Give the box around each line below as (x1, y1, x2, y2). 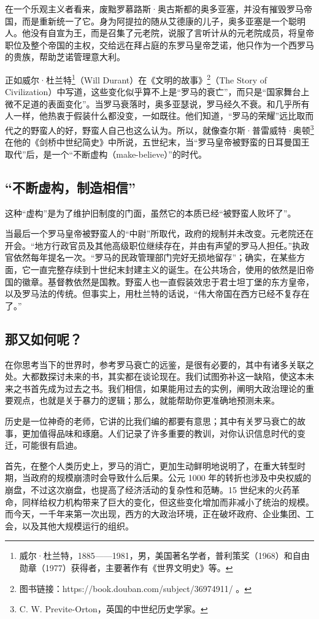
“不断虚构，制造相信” (5, 177, 136, 196)
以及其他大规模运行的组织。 (21, 519, 134, 532)
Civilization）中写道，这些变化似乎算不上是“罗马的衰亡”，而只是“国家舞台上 (5, 85, 310, 98)
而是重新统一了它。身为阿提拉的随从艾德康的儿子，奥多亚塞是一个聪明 (21, 14, 306, 27)
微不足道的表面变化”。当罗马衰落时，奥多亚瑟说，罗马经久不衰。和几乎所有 (5, 97, 310, 110)
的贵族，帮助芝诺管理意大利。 (5, 50, 125, 63)
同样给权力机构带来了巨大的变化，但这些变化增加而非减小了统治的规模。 (21, 495, 314, 508)
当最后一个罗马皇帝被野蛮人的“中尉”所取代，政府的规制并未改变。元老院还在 (5, 227, 314, 240)
